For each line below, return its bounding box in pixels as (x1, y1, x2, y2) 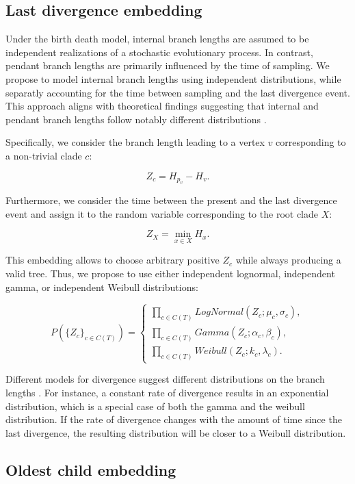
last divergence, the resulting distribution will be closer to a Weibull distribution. (5, 425, 346, 440)
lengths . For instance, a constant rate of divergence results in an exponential (5, 385, 329, 399)
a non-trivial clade (5, 148, 82, 162)
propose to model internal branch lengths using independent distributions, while (5, 71, 341, 86)
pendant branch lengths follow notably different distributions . (5, 112, 267, 126)
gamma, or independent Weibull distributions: (5, 279, 198, 294)
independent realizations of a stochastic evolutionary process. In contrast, (5, 44, 313, 59)
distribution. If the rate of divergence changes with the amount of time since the (5, 412, 342, 426)
